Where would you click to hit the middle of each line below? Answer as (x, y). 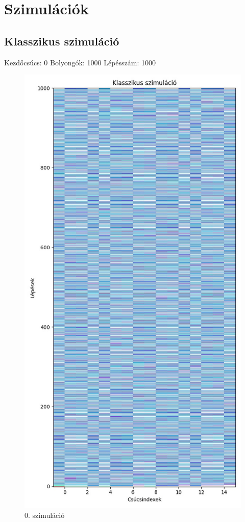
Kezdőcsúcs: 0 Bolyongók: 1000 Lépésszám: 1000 (80, 62)
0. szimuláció (45, 515)
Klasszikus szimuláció (62, 41)
